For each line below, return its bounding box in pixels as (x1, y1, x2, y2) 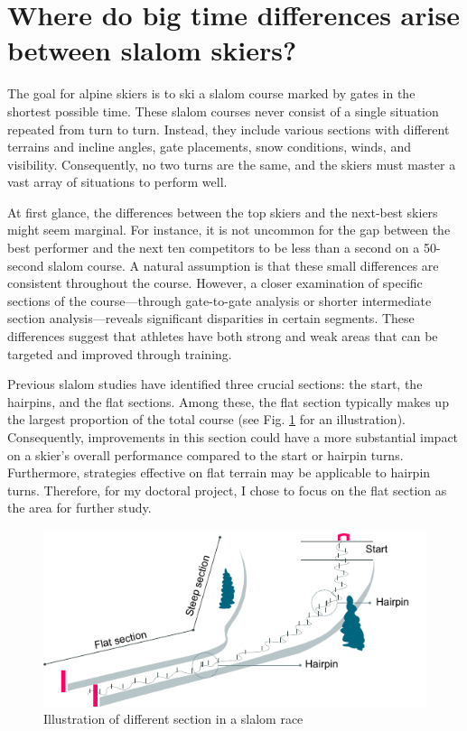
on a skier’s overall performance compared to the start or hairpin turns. (7, 445, 404, 464)
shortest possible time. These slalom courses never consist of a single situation (7, 101, 439, 120)
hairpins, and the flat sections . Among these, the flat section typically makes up (7, 392, 449, 411)
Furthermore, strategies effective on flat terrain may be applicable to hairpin (7, 463, 431, 482)
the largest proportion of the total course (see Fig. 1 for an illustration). (7, 410, 406, 429)
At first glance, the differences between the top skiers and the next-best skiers (7, 202, 438, 221)
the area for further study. (7, 498, 152, 517)
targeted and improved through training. (7, 344, 232, 363)
